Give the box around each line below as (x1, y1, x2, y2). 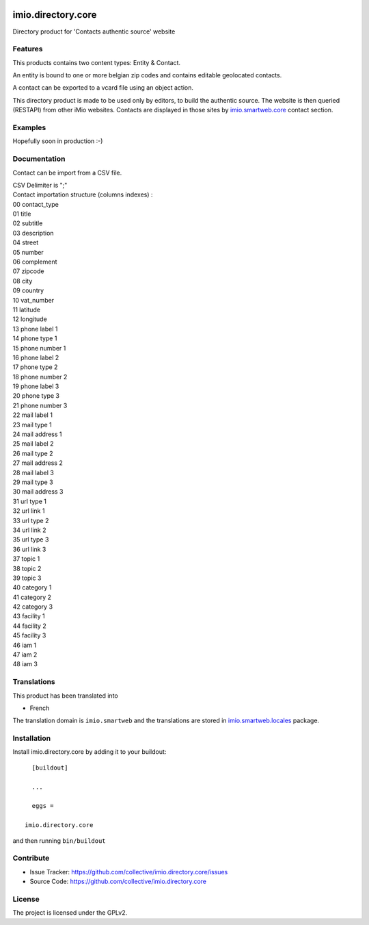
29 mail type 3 (12, 478, 54, 486)
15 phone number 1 (12, 344, 66, 352)
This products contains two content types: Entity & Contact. (12, 58, 181, 66)
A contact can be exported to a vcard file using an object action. (12, 84, 194, 92)
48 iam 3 (12, 660, 38, 668)
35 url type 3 (12, 535, 49, 544)
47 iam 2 (12, 650, 38, 659)
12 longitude (12, 315, 47, 323)
